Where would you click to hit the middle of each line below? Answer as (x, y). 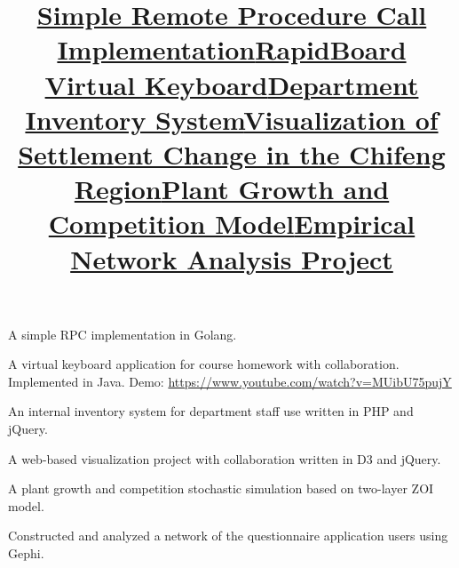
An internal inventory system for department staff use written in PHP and (211, 411)
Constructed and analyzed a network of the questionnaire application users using (228, 536)
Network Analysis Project (232, 258)
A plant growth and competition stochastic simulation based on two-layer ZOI (221, 488)
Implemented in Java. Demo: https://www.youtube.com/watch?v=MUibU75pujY (230, 381)
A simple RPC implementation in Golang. (123, 334)
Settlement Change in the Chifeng (232, 153)
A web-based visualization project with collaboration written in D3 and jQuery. (225, 458)
